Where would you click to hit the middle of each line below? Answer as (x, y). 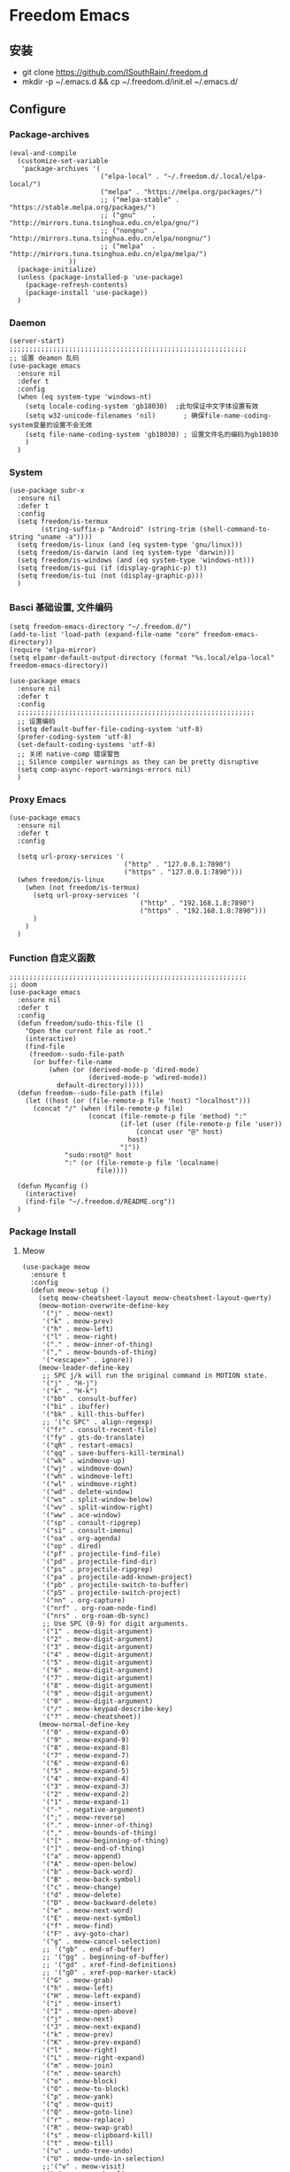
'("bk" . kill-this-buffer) (94, 1414)
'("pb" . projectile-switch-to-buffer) (115, 1585)
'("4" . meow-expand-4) (86, 1779)
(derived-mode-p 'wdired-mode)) (148, 1078)
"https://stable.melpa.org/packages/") (83, 207)
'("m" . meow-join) (78, 2066)
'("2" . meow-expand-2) (86, 1794)
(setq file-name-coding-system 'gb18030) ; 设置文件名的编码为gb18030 (152, 434)
